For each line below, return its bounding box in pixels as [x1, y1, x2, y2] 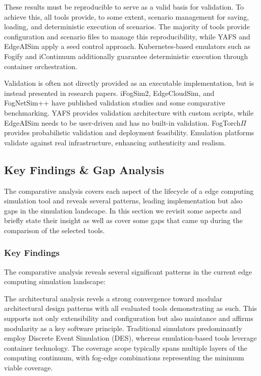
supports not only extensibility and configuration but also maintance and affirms [4, 313, 253, 324]
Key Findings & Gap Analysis [4, 162, 164, 177]
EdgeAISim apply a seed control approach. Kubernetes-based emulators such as [4, 41, 250, 51]
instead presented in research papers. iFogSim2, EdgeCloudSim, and [4, 87, 215, 98]
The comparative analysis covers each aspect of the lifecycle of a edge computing [4, 185, 254, 196]
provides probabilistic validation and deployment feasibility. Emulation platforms [4, 127, 254, 138]
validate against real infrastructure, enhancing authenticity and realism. [4, 137, 226, 147]
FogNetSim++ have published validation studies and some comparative [4, 97, 226, 108]
